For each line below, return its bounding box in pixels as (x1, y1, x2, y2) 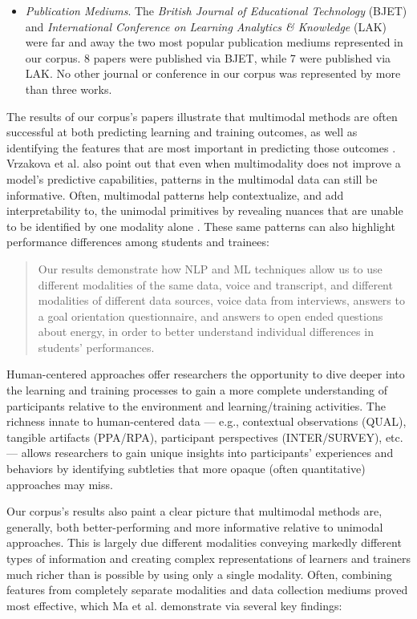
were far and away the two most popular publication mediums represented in (25, 34, 403, 51)
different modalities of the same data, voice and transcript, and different (38, 276, 393, 293)
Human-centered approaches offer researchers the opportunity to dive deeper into (6, 366, 405, 382)
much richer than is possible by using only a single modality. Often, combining (6, 565, 392, 582)
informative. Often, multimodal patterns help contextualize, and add (6, 186, 344, 203)
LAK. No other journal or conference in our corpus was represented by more (25, 65, 401, 82)
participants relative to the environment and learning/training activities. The (6, 397, 386, 414)
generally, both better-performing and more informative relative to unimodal (6, 518, 383, 535)
